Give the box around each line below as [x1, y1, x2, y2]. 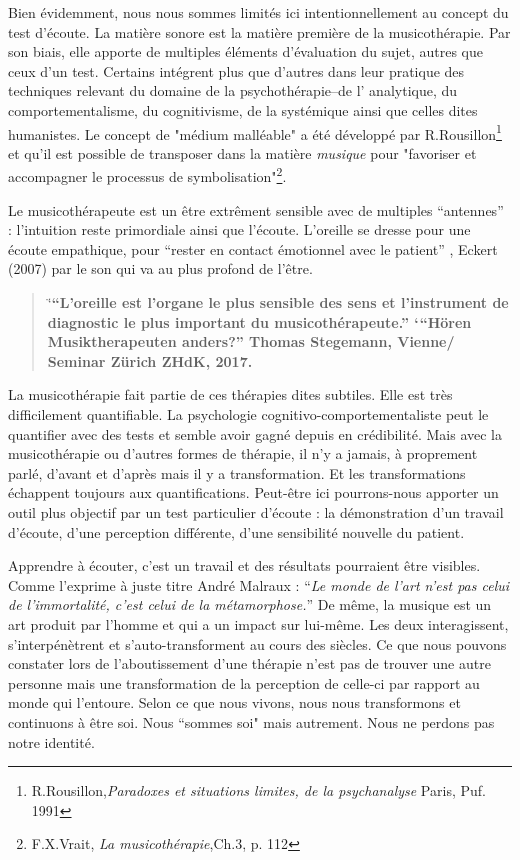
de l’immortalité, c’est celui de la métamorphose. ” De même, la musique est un [8, 594, 492, 615]
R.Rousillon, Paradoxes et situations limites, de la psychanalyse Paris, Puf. [31, 780, 486, 801]
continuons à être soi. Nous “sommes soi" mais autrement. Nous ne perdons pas [8, 711, 495, 732]
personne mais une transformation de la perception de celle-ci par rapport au [8, 672, 480, 693]
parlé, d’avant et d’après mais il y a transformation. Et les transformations [8, 462, 466, 483]
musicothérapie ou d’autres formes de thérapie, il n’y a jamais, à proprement [8, 443, 478, 464]
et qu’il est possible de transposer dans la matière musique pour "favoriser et [8, 142, 477, 163]
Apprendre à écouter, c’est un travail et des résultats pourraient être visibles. [8, 555, 481, 576]
